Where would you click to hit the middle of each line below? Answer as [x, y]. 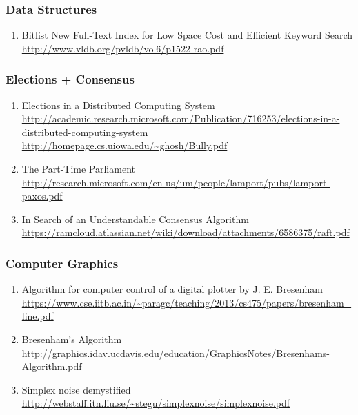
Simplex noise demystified [76, 389]
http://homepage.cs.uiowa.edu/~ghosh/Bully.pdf [125, 145]
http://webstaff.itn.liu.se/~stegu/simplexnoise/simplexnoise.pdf [156, 403]
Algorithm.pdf [52, 366]
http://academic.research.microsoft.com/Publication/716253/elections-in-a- [181, 118]
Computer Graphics [62, 263]
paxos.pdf [42, 196]
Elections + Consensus [70, 79]
